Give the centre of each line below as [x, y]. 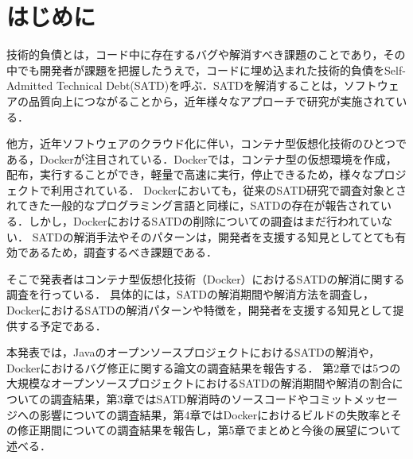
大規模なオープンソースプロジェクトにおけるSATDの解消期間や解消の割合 [199, 383]
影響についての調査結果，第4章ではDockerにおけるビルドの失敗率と [215, 414]
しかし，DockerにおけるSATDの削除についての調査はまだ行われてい [205, 221]
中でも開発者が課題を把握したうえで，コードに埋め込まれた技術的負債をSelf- [206, 69]
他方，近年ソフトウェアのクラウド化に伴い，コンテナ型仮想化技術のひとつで [207, 143]
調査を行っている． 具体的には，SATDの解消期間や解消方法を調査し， [190, 294]
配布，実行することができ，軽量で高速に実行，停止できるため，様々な [190, 174]
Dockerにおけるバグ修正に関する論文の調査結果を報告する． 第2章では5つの [204, 367]
